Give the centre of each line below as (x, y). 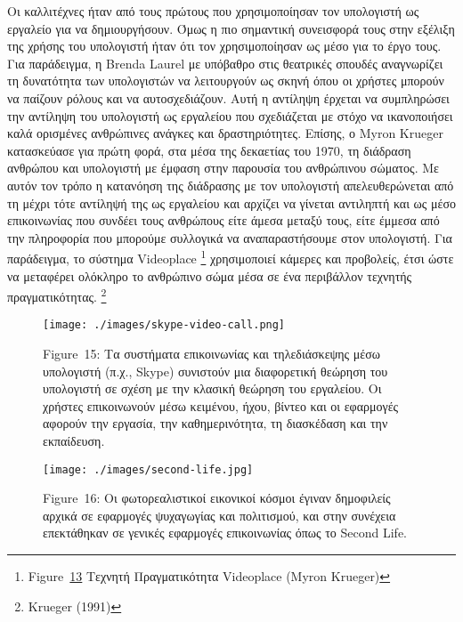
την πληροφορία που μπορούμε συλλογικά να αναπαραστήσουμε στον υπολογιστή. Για (230, 237)
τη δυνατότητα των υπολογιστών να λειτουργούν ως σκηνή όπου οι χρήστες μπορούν (226, 81)
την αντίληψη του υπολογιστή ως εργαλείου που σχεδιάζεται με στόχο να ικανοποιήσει (230, 115)
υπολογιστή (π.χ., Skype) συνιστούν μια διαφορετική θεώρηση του (215, 371)
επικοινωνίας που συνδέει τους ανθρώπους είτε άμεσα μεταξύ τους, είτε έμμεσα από (223, 220)
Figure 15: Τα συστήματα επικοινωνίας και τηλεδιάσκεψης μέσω (211, 354)
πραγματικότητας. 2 (57, 295)
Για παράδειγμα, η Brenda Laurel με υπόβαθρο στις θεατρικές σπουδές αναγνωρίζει (225, 63)
